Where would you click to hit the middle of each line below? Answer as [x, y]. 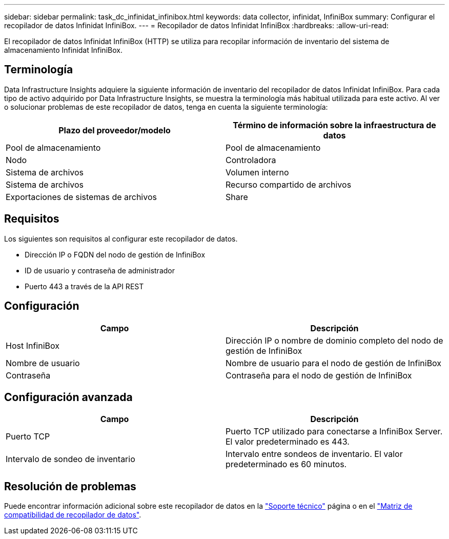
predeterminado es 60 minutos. [286, 464]
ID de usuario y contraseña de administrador [100, 270]
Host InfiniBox [33, 345]
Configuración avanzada [68, 397]
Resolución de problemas [70, 486]
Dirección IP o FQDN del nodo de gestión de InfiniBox [115, 254]
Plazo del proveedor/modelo [115, 130]
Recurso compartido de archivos [289, 184]
